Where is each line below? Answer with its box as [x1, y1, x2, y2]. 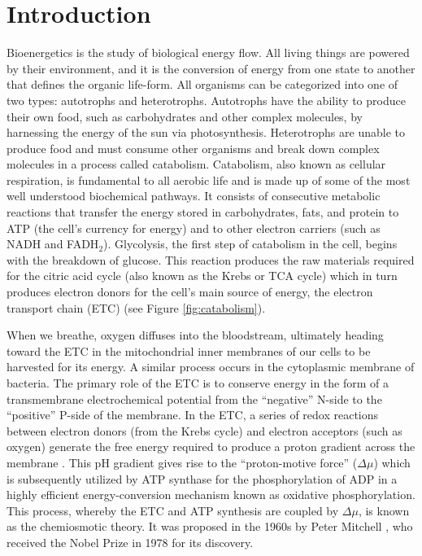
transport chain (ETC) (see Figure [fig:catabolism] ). [7, 299, 266, 316]
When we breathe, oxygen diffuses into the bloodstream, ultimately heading [7, 326, 384, 344]
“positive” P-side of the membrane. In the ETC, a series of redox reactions [7, 406, 379, 423]
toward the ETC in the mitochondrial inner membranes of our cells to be [7, 342, 371, 359]
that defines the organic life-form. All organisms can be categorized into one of [7, 76, 398, 93]
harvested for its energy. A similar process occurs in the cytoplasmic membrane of [7, 358, 415, 375]
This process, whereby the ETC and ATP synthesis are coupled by [7, 501, 339, 519]
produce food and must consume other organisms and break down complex [7, 139, 380, 156]
